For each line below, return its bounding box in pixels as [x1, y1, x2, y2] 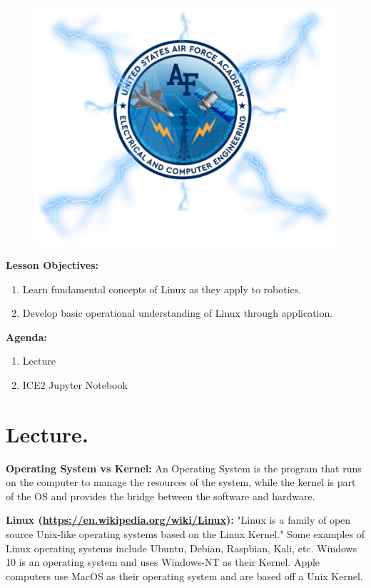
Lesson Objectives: [6, 257, 99, 272]
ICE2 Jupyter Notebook [22, 377, 128, 392]
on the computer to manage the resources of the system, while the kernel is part [6, 475, 356, 490]
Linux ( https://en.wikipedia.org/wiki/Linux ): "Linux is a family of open [6, 512, 351, 527]
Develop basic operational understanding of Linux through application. [22, 305, 333, 320]
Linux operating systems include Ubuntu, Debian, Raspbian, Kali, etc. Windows [6, 540, 357, 555]
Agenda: [6, 329, 47, 344]
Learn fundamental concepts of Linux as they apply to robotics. [22, 281, 302, 296]
